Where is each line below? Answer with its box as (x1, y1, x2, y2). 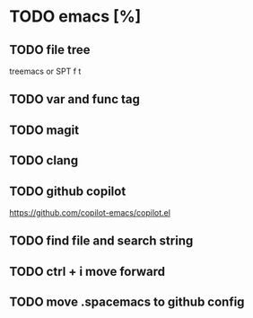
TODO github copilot (9, 183, 126, 199)
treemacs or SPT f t (9, 66, 82, 76)
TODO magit (9, 122, 79, 137)
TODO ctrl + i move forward (9, 263, 166, 279)
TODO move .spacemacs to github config (9, 295, 245, 310)
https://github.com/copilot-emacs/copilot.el (9, 207, 170, 217)
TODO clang (9, 153, 79, 168)
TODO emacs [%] (9, 6, 142, 27)
